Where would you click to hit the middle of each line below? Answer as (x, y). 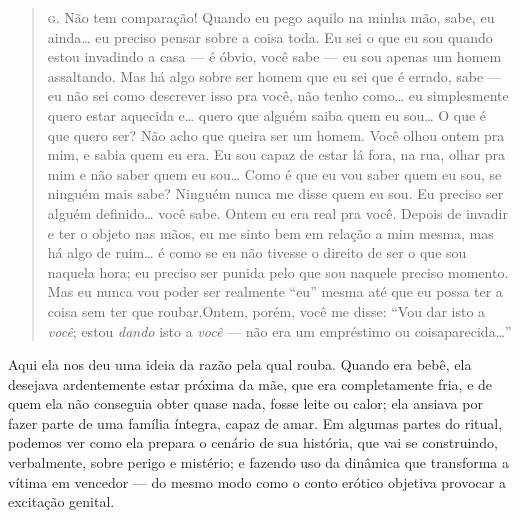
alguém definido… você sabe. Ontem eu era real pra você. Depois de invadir (277, 212)
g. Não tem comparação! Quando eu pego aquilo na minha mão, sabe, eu (271, 17)
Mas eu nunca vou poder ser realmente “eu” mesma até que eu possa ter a (275, 291)
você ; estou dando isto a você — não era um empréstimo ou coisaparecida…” (279, 330)
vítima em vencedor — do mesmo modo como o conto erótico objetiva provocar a (257, 481)
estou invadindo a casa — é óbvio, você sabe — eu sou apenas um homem (274, 56)
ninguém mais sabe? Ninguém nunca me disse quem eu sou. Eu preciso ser (275, 193)
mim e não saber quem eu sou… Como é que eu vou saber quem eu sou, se (274, 173)
